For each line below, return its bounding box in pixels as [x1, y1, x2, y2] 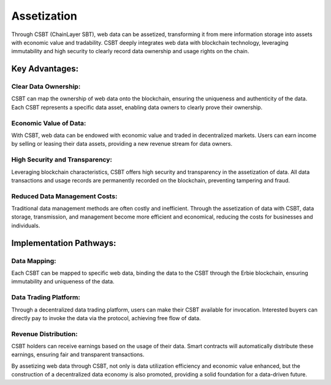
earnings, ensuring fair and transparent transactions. [11, 351, 145, 358]
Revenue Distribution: [11, 329, 78, 338]
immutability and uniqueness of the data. [11, 278, 115, 285]
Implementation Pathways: [11, 237, 116, 248]
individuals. [11, 222, 40, 229]
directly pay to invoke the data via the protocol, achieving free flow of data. [11, 314, 201, 321]
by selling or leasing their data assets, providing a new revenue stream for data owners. [11, 140, 233, 148]
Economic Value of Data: [11, 119, 86, 127]
